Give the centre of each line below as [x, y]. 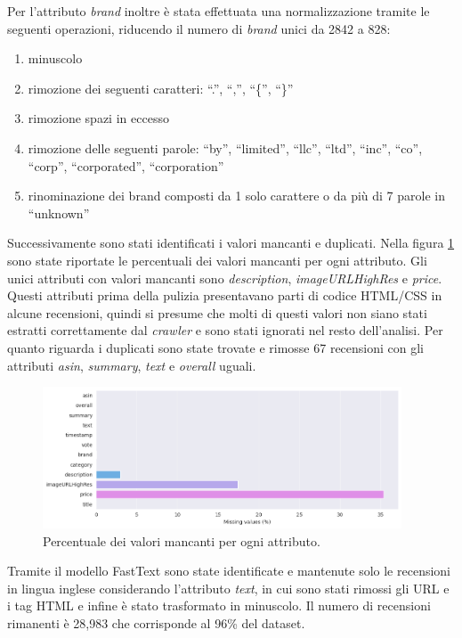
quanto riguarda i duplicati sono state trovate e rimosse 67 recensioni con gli [216, 347]
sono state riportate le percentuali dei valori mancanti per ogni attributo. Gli [217, 260]
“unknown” [59, 213]
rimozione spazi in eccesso [98, 118]
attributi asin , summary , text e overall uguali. [132, 365]
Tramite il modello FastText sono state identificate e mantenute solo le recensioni [229, 571]
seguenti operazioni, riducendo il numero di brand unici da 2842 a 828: [199, 28]
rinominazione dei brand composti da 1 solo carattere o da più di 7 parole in [236, 196]
